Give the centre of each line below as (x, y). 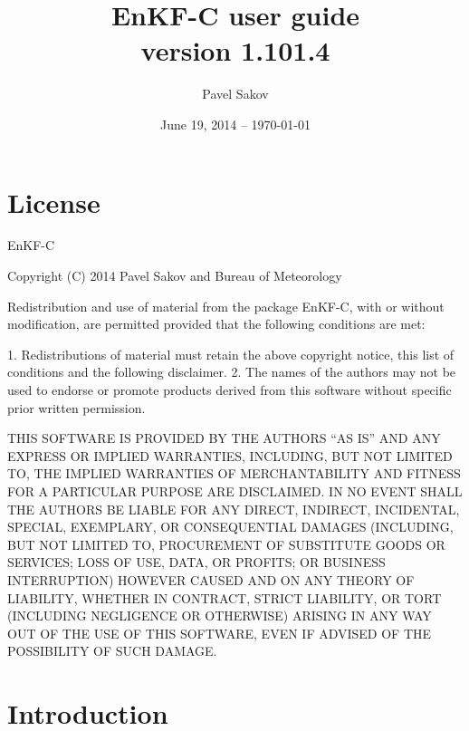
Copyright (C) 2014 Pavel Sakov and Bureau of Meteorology (175, 276)
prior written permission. (77, 407)
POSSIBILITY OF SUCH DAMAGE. (112, 651)
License (54, 202)
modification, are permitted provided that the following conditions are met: (216, 324)
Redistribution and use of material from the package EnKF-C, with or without (226, 306)
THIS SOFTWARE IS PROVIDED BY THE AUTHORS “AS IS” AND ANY (224, 438)
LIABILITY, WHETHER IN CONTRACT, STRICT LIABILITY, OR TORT (225, 597)
